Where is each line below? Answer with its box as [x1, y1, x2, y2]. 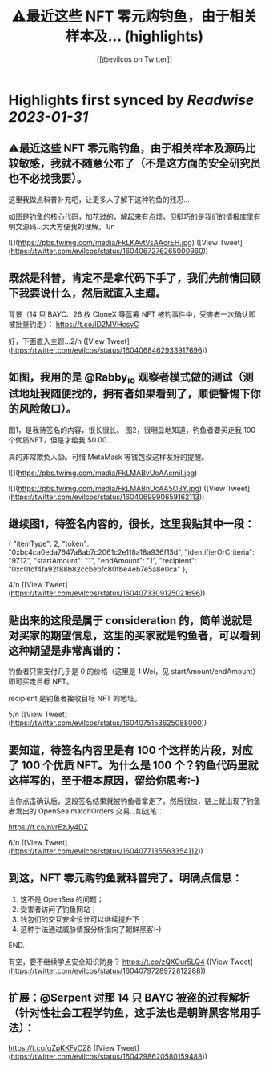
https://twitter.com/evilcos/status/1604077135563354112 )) [10, 846, 204, 856]
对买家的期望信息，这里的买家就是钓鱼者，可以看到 [8, 628, 261, 642]
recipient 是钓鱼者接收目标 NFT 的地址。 [8, 694, 142, 704]
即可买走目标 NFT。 [8, 676, 74, 686]
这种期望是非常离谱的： [8, 643, 124, 657]
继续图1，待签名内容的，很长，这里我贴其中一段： [8, 517, 255, 530]
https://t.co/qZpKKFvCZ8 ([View [8, 1043, 115, 1052]
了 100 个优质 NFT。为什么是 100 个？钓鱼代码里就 [8, 758, 259, 772]
